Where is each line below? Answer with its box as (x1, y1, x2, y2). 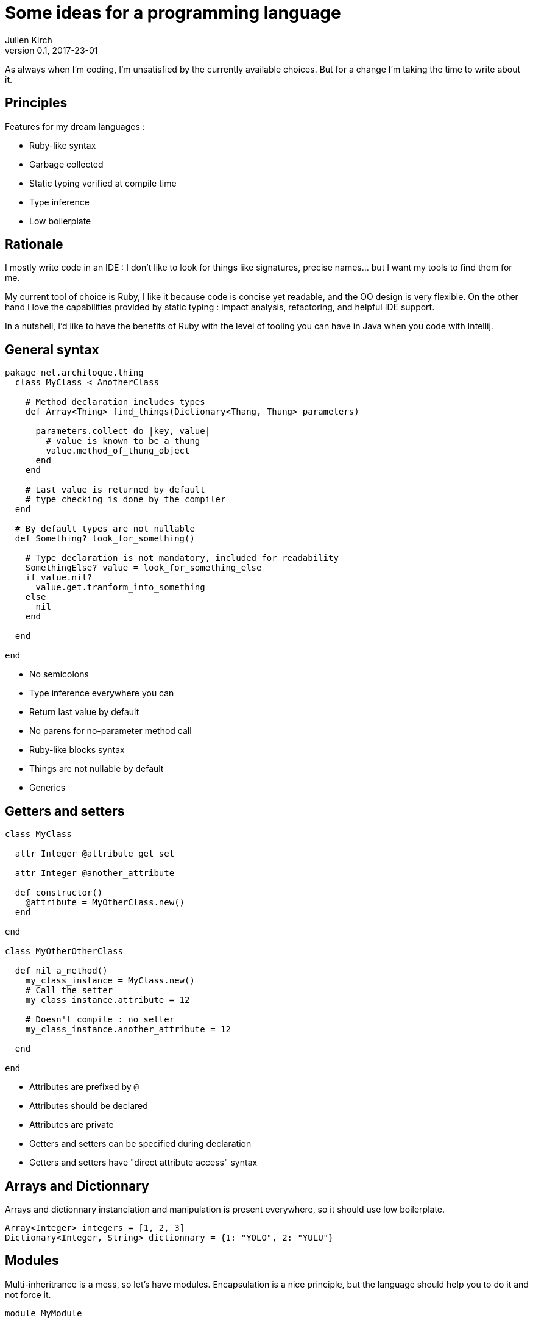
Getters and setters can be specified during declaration (29, 1138, 252, 1149)
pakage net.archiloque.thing (5, 368, 144, 378)
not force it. (5, 1289, 51, 1300)
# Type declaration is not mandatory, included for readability (25, 553, 339, 563)
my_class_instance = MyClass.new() (25, 975, 195, 986)
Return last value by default (29, 707, 139, 718)
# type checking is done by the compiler (25, 494, 226, 505)
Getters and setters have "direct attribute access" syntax (29, 1157, 258, 1168)
